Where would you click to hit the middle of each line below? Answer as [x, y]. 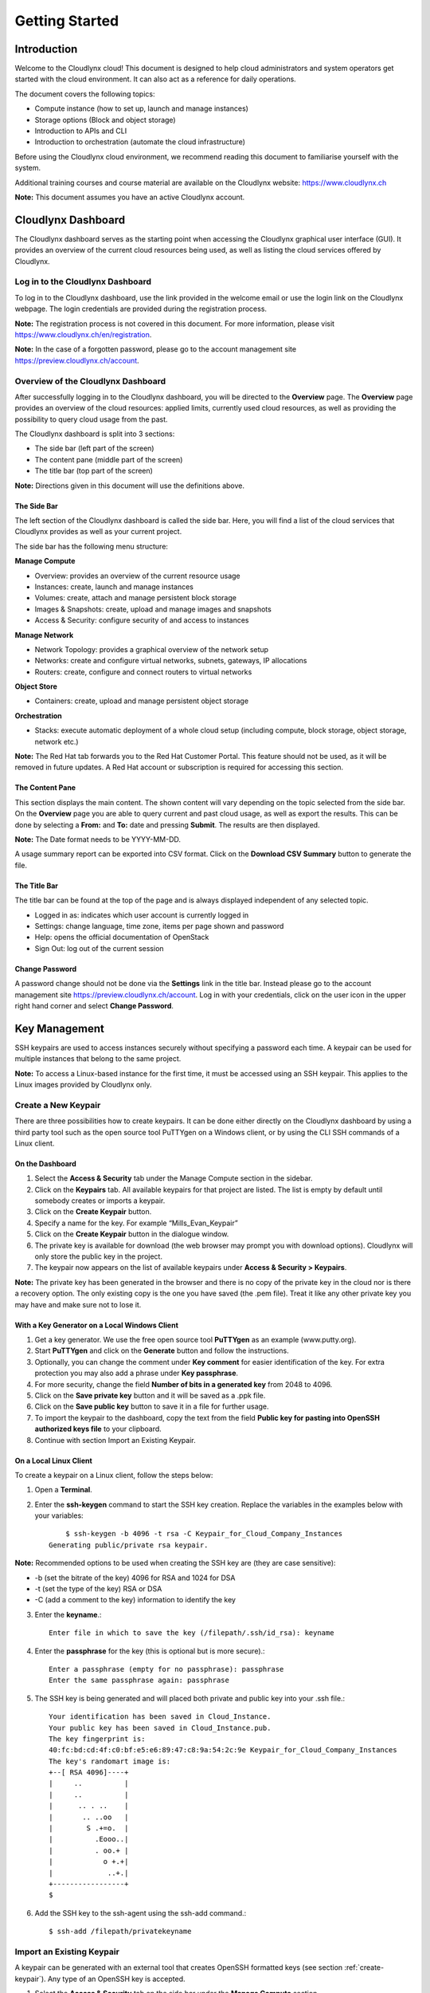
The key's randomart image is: [110, 1761]
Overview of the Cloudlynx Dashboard [90, 381]
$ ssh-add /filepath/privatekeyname [120, 1932]
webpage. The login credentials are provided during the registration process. [141, 309]
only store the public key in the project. [99, 1256]
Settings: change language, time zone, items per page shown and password [159, 926]
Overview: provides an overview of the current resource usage [137, 576]
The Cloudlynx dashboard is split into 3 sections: [95, 434]
